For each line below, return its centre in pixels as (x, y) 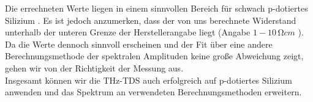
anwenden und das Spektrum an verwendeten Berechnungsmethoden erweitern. (153, 92)
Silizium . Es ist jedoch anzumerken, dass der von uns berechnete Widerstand (151, 20)
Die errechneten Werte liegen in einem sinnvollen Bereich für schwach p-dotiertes (156, 8)
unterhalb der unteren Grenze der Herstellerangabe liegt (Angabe (128, 32)
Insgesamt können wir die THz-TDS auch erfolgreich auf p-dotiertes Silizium (149, 80)
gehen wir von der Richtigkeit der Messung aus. (94, 67)
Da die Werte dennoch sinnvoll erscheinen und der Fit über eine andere (139, 44)
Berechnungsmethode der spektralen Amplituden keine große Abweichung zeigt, (154, 56)
